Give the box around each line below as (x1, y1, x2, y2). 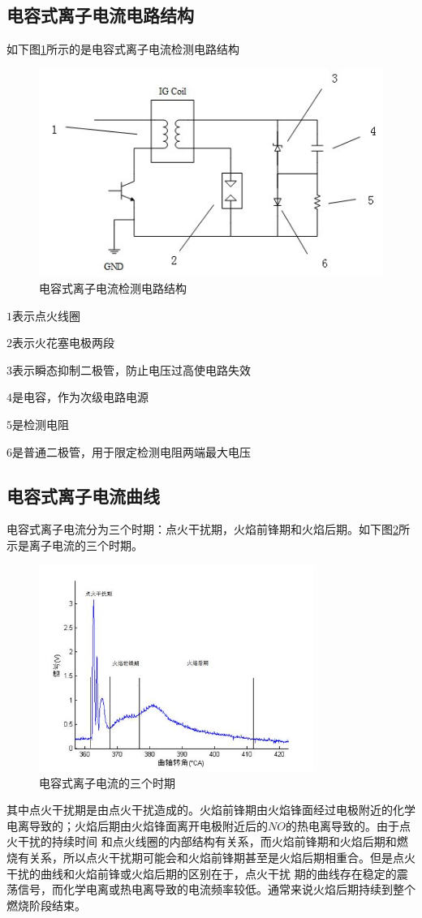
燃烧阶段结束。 (6, 896, 86, 913)
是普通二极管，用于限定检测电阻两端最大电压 (12, 443, 251, 460)
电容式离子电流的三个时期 (39, 774, 175, 791)
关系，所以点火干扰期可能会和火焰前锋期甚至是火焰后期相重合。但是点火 (28, 849, 416, 866)
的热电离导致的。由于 (285, 817, 399, 834)
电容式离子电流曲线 (6, 483, 160, 508)
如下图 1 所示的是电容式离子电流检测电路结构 (6, 41, 239, 58)
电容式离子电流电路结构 (6, 2, 194, 28)
